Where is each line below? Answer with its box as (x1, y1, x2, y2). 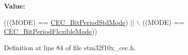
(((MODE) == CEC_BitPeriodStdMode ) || (4, 17, 134, 27)
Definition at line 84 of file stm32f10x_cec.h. (4, 42, 136, 52)
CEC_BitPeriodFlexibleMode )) (4, 26, 97, 36)
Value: (4, 1, 25, 11)
